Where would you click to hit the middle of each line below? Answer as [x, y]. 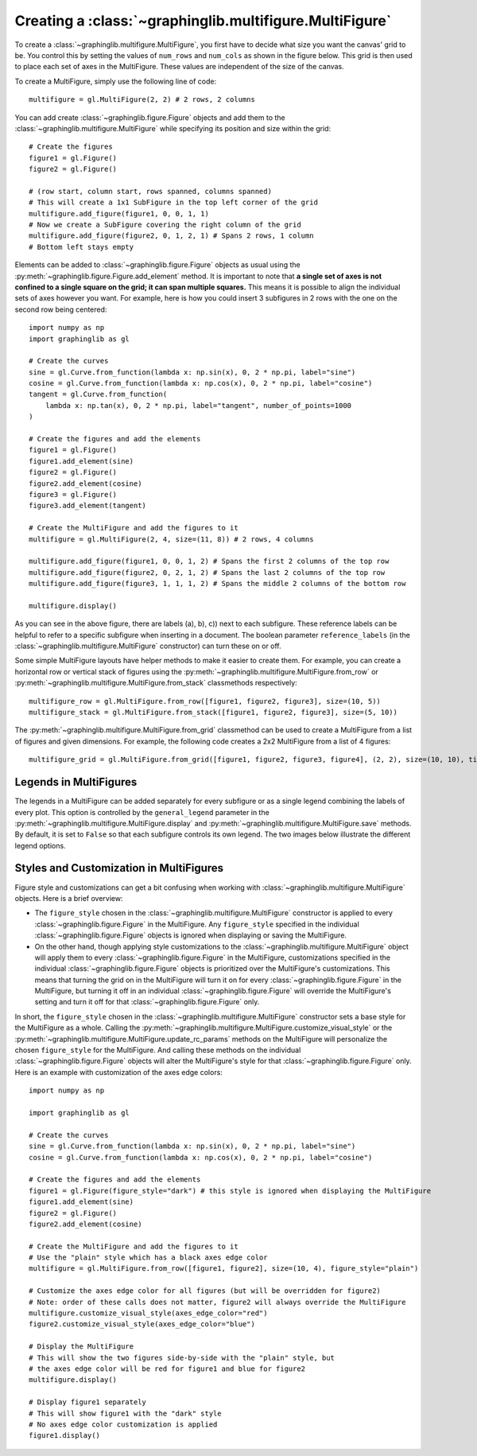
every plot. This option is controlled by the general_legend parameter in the [142, 812]
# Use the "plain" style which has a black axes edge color [148, 1258]
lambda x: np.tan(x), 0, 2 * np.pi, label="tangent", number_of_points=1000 [198, 405]
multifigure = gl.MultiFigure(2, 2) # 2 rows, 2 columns [142, 100]
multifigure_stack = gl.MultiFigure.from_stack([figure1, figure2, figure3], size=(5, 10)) [213, 712]
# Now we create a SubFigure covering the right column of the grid [165, 225]
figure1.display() [65, 1436]
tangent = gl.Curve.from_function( [98, 394]
